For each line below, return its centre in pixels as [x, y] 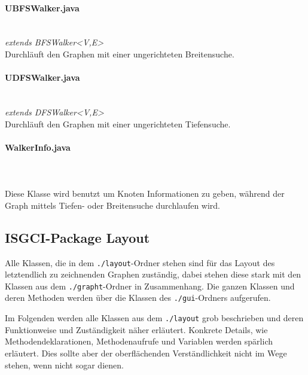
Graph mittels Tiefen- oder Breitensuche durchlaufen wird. [112, 205]
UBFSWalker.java [42, 7]
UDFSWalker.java [42, 77]
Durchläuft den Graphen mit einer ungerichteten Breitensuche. [120, 54]
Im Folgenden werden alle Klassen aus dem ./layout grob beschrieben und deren [154, 318]
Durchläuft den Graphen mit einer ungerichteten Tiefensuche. [118, 124]
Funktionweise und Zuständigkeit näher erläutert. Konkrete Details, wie [136, 329]
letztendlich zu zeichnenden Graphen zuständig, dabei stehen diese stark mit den [153, 274]
